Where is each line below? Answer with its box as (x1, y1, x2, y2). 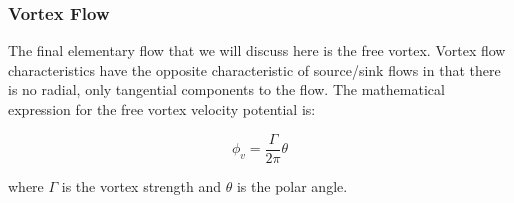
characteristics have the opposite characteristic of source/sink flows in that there (8, 59, 501, 80)
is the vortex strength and (61, 175, 222, 196)
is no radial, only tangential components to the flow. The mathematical (8, 79, 445, 100)
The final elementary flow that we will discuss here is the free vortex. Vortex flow (8, 40, 506, 61)
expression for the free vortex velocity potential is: (8, 99, 316, 119)
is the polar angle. (236, 175, 348, 196)
